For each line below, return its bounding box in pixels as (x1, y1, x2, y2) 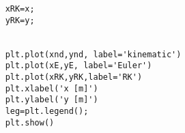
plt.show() (5, 117, 55, 128)
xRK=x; (5, 4, 35, 14)
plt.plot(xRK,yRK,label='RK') (5, 72, 143, 82)
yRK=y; (5, 15, 35, 25)
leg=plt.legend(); (5, 106, 89, 116)
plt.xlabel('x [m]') (5, 83, 98, 93)
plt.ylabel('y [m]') (5, 95, 98, 105)
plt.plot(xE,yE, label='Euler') (5, 61, 152, 71)
